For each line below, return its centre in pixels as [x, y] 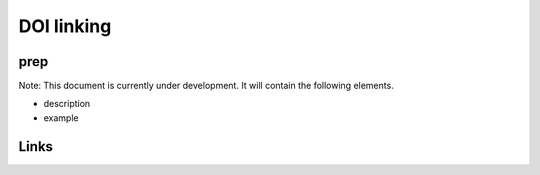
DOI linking [65, 26]
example [61, 117]
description [67, 104]
